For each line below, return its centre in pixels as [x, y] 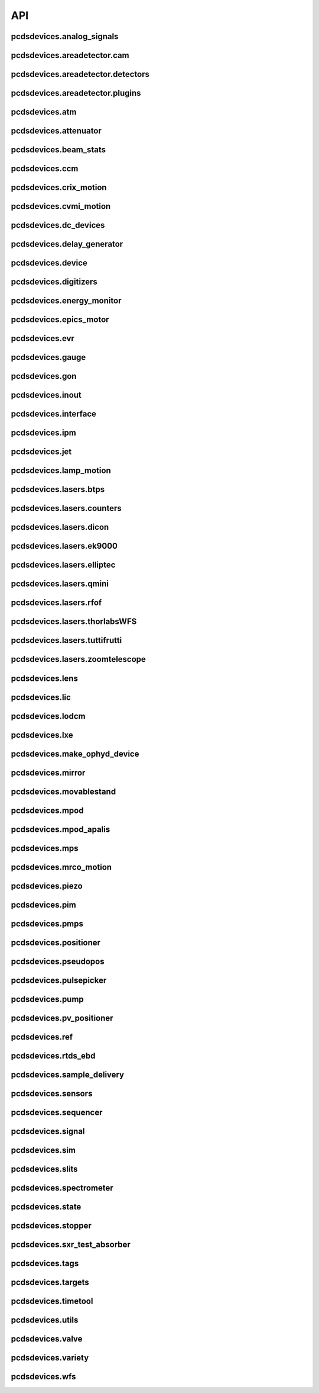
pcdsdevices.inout [46, 395]
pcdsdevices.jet [41, 452]
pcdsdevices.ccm [45, 169]
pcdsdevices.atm [44, 112]
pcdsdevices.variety [50, 1358]
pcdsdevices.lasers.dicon [60, 527]
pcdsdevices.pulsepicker [59, 980]
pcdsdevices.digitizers [54, 282]
